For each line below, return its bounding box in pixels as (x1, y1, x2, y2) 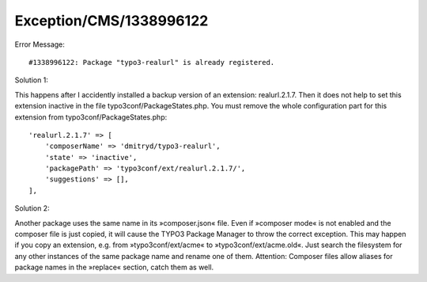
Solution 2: (14, 204, 51, 213)
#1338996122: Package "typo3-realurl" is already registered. (28, 58, 275, 67)
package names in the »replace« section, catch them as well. (14, 262, 214, 272)
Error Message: (14, 40, 65, 49)
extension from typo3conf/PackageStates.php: (14, 112, 168, 122)
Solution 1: (14, 75, 49, 85)
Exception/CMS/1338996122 (14, 12, 209, 29)
